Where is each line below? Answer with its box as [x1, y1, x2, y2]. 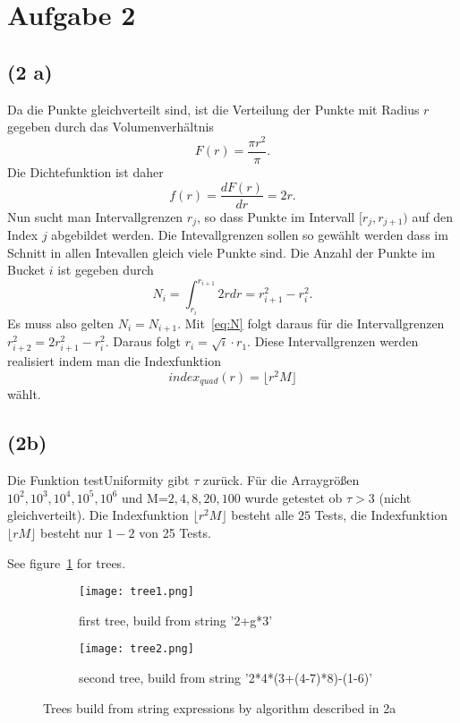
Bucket [7, 260, 46, 279]
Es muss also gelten [7, 313, 115, 332]
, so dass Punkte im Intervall [196, 207, 355, 225]
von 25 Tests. [139, 523, 211, 542]
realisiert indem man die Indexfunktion [7, 352, 221, 370]
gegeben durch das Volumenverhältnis [7, 117, 214, 136]
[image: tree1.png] [79, 585, 194, 599]
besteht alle [231, 506, 294, 524]
